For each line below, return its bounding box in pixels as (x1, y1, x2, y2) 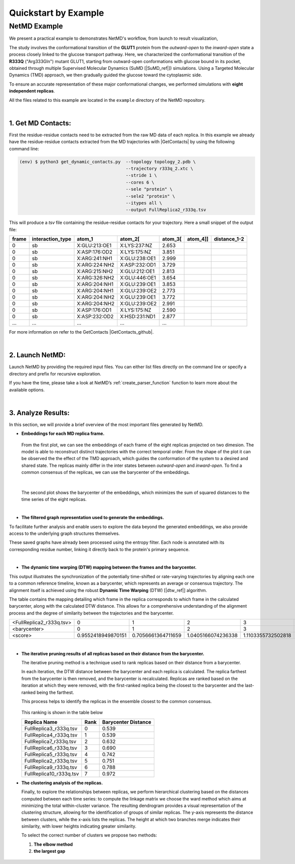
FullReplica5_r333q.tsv (24, 751, 77, 758)
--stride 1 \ (125, 173, 157, 178)
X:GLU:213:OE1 (77, 242, 112, 249)
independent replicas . (9, 88, 55, 94)
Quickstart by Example (9, 7, 104, 18)
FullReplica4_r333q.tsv (24, 731, 78, 738)
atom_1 (77, 236, 93, 243)
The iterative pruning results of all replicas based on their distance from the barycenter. (21, 650, 205, 656)
